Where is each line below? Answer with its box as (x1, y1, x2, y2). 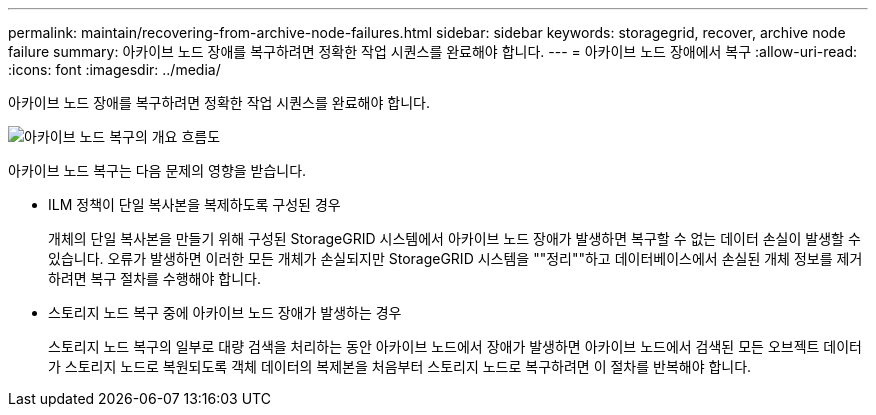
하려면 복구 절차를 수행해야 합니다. (48, 270, 261, 287)
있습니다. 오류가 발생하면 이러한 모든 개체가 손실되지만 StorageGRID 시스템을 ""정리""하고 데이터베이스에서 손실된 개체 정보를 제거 (48, 250, 863, 267)
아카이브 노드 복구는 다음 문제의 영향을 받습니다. (8, 162, 307, 179)
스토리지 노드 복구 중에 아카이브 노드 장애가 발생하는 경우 (48, 304, 402, 321)
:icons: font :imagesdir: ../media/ (8, 61, 221, 78)
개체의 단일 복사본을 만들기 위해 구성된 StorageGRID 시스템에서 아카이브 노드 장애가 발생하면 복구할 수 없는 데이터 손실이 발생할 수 (48, 230, 861, 247)
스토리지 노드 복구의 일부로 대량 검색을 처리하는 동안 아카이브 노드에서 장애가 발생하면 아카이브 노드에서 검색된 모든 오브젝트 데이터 (48, 338, 862, 355)
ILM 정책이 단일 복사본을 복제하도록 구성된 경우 (48, 196, 341, 213)
